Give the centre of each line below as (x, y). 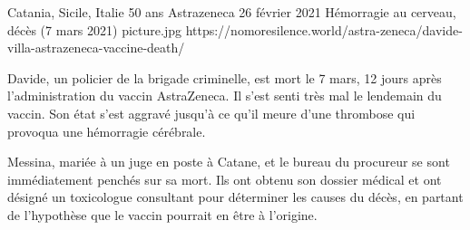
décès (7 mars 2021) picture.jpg (94, 29)
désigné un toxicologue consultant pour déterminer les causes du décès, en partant (235, 197)
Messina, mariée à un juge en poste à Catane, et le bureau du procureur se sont (229, 162)
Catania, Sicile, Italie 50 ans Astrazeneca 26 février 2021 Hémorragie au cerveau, (232, 12)
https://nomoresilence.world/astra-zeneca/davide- (324, 29)
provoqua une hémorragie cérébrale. (107, 131)
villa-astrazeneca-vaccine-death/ (96, 48)
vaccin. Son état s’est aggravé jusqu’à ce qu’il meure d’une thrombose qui (211, 113)
